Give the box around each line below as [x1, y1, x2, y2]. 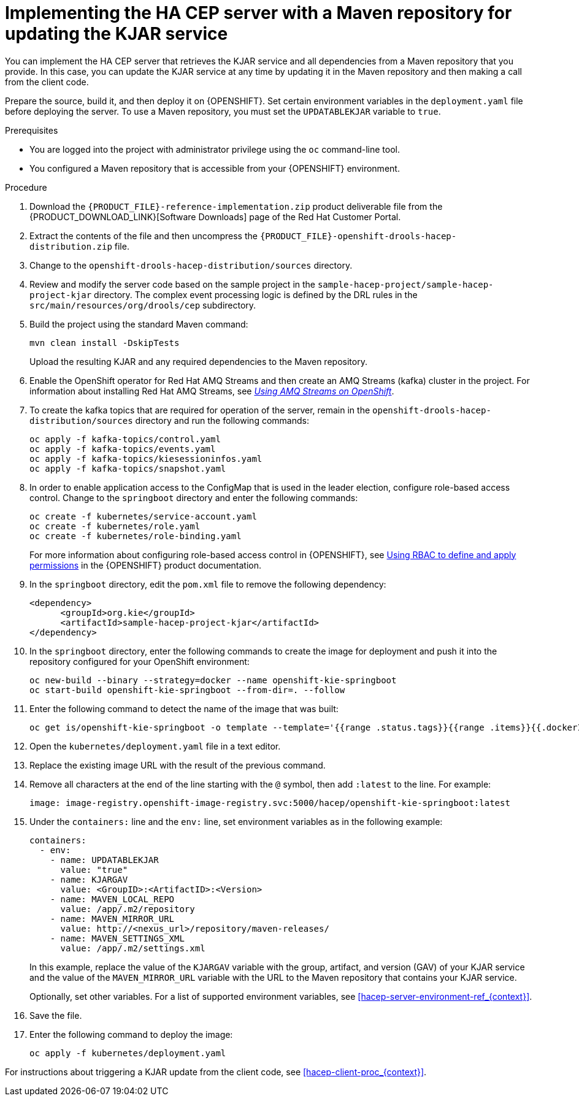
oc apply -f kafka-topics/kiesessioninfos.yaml [29, 453, 263, 464]
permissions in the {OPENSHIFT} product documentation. [29, 559, 262, 570]
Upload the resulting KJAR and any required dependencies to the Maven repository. [29, 356, 367, 367]
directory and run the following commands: [135, 415, 309, 426]
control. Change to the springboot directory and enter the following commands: [29, 492, 358, 503]
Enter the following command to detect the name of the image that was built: [29, 703, 339, 714]
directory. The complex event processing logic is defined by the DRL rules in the [94, 289, 418, 300]
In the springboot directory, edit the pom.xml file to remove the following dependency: [29, 578, 386, 589]
